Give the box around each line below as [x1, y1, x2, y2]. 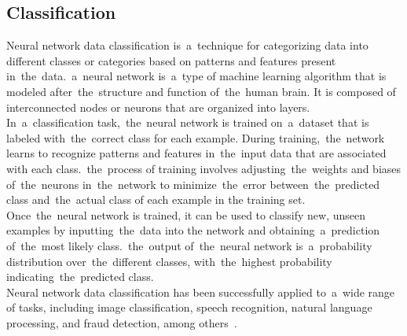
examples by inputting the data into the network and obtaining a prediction [6, 222, 380, 238]
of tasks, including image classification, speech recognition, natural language [6, 299, 372, 316]
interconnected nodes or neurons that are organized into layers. [6, 98, 310, 115]
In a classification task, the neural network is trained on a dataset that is [6, 114, 369, 131]
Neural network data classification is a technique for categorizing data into [6, 37, 368, 54]
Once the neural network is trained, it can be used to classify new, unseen [6, 206, 366, 223]
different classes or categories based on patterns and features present [6, 52, 336, 68]
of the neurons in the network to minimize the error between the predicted [6, 175, 380, 192]
